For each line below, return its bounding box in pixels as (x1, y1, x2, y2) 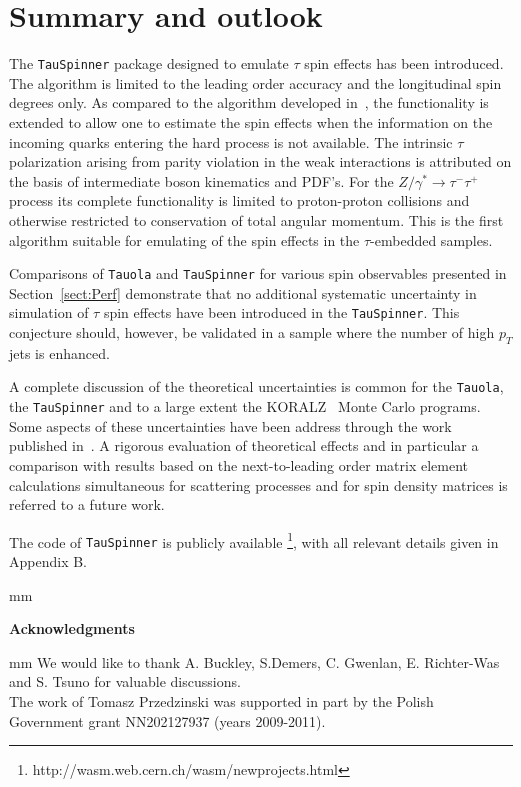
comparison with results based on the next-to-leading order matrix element (9, 454, 468, 475)
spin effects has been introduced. (304, 53, 504, 74)
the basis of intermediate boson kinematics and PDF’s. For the (9, 170, 394, 191)
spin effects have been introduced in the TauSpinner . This (103, 302, 460, 323)
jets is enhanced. (9, 342, 110, 363)
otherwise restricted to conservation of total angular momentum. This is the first (9, 209, 504, 230)
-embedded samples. (370, 229, 493, 250)
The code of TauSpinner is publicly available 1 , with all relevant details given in (9, 528, 499, 552)
